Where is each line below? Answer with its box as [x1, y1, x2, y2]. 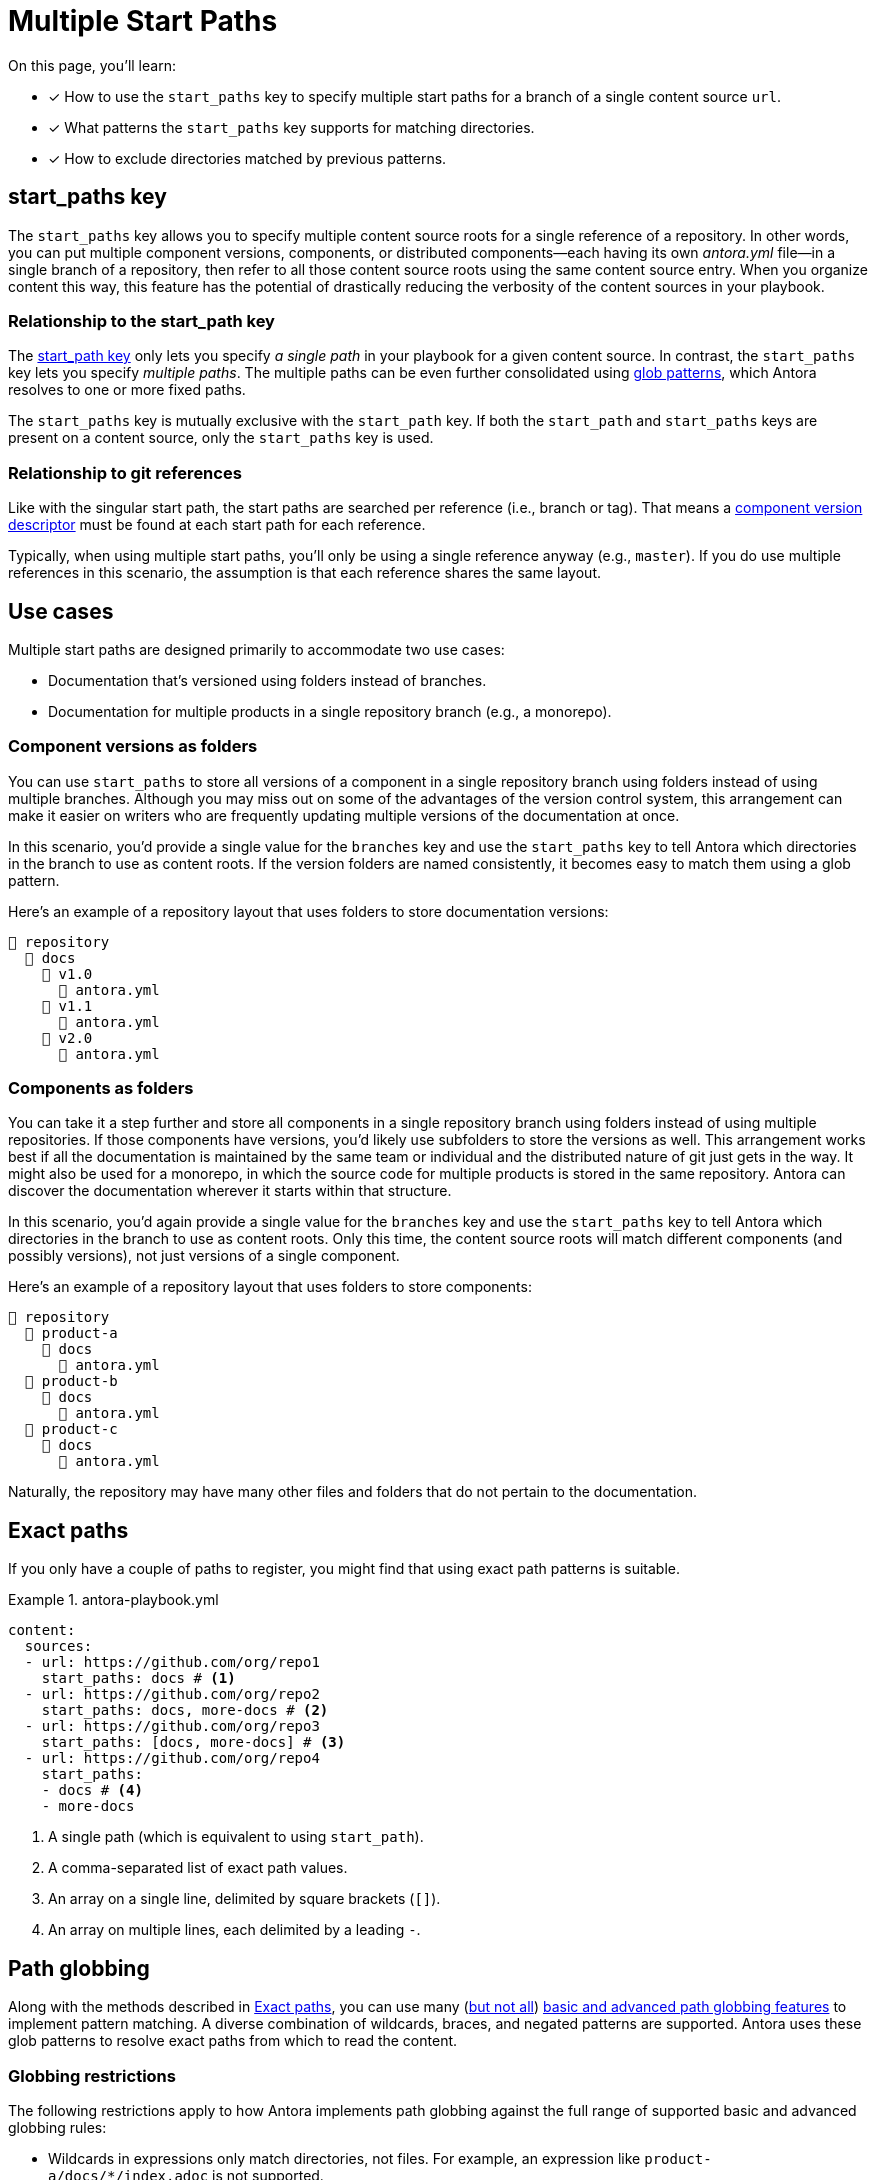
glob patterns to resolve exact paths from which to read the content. [8, 2032, 458, 2050]
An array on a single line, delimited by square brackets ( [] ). [48, 1890, 441, 1908]
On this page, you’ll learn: [8, 56, 176, 74]
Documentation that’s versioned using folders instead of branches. [48, 671, 487, 689]
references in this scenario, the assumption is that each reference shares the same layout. [8, 564, 601, 582]
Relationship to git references [8, 462, 242, 483]
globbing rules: [8, 2118, 107, 2136]
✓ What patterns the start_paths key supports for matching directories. [48, 118, 535, 136]
